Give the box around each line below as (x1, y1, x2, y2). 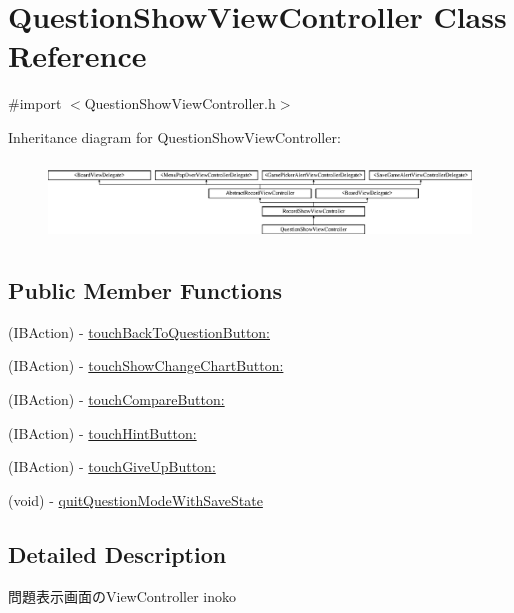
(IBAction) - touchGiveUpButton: (8, 456, 216, 477)
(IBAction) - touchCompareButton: (8, 388, 225, 409)
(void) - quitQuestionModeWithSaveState (8, 489, 263, 510)
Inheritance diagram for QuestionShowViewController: (8, 126, 341, 147)
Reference (8, 35, 147, 76)
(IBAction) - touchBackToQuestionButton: (8, 321, 271, 342)
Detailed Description (8, 538, 227, 569)
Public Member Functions (8, 274, 282, 305)
